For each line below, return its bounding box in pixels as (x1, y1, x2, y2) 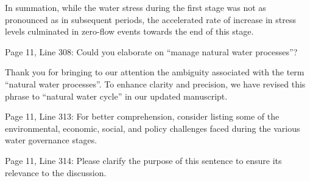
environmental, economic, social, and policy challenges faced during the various (5, 121, 300, 134)
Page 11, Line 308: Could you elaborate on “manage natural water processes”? (5, 45, 298, 58)
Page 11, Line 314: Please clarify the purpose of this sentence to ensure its (5, 154, 282, 166)
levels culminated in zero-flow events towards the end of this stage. (5, 25, 254, 38)
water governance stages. (5, 134, 97, 146)
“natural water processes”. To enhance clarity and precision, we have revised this (5, 77, 306, 90)
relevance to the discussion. (5, 166, 107, 179)
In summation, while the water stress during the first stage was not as (5, 1, 266, 13)
